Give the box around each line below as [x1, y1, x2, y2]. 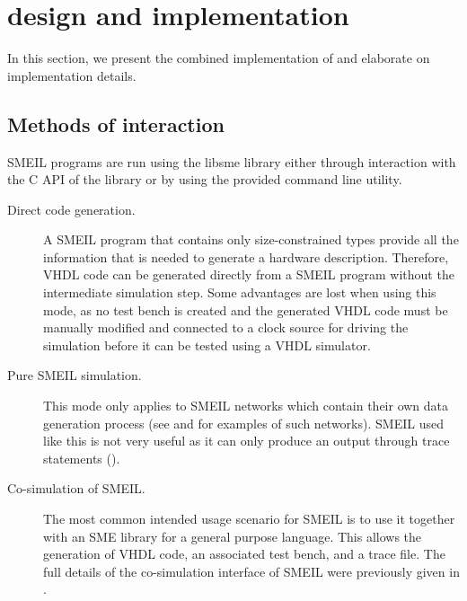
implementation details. [7, 66, 137, 84]
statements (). [43, 448, 120, 467]
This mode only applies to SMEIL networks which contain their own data [43, 396, 449, 415]
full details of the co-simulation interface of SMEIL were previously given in [43, 561, 460, 580]
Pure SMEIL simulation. [7, 366, 142, 384]
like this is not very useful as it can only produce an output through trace [43, 431, 450, 450]
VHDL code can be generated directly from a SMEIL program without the [43, 265, 454, 284]
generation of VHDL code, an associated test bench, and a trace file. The [43, 544, 445, 563]
